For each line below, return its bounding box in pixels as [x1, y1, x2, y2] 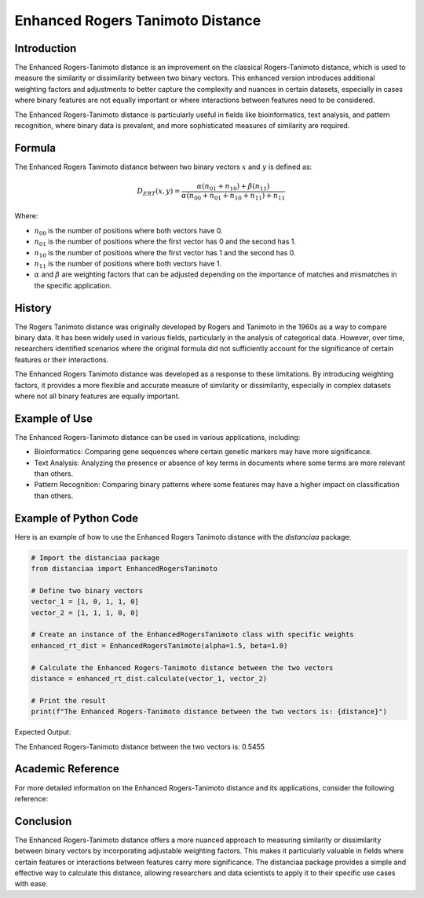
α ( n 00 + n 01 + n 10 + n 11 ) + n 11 [181, 191, 286, 202]
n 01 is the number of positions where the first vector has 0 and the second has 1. [34, 236, 296, 247]
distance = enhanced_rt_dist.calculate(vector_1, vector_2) [31, 674, 268, 684]
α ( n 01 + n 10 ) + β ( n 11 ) [196, 181, 270, 192]
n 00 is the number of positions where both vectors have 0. [34, 225, 223, 237]
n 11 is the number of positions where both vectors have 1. [34, 258, 222, 270]
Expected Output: [14, 728, 71, 737]
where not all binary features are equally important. [14, 391, 181, 401]
